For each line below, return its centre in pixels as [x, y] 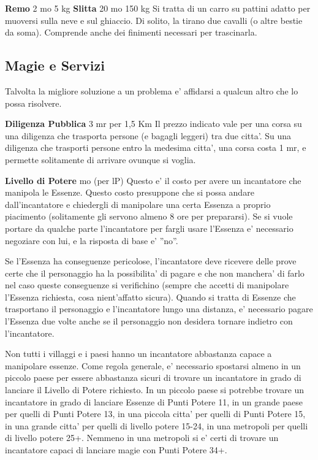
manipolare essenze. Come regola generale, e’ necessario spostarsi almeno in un [153, 365]
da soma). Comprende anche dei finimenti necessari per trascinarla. [131, 32]
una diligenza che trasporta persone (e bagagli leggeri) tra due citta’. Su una [148, 135]
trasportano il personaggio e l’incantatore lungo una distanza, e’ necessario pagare [159, 309]
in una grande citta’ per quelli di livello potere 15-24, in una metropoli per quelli [157, 425]
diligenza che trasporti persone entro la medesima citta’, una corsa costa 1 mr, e [156, 148]
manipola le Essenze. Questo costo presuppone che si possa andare [130, 192]
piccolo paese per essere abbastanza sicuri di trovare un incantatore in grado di [153, 378]
